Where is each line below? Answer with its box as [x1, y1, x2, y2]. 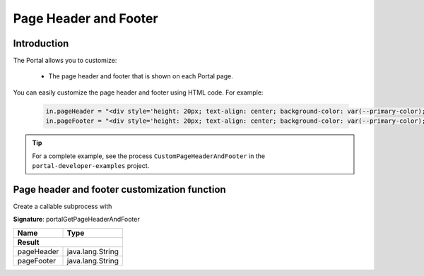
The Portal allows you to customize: [13, 56, 117, 65]
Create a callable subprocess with [13, 202, 112, 210]
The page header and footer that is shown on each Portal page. [48, 72, 233, 80]
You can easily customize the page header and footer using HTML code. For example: [13, 88, 264, 97]
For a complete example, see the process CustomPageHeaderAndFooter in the [32, 152, 265, 160]
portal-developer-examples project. [32, 161, 150, 169]
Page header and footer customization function [13, 184, 226, 196]
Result [17, 237, 40, 247]
